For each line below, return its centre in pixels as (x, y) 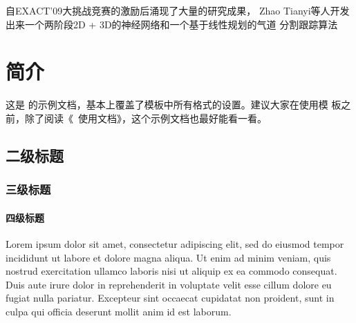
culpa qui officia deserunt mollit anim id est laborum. (119, 311)
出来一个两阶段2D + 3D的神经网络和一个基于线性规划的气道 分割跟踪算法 (172, 24)
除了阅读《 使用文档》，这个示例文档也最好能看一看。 (146, 118)
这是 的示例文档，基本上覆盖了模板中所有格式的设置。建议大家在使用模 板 (174, 105)
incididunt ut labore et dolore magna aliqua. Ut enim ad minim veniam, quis (168, 257)
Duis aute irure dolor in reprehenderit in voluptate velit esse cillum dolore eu (169, 284)
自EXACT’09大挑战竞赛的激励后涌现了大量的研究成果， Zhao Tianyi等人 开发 (178, 10)
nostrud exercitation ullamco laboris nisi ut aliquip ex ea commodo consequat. (171, 271)
